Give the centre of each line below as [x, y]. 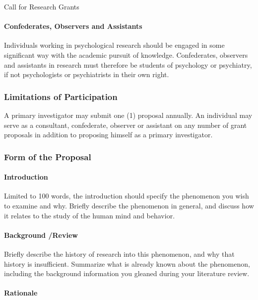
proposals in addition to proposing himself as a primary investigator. [108, 135]
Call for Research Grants [42, 6]
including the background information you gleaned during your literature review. [127, 273]
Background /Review [41, 235]
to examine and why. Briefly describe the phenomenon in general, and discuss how [129, 205]
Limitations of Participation [61, 96]
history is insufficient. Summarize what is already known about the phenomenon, [127, 263]
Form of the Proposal [48, 156]
